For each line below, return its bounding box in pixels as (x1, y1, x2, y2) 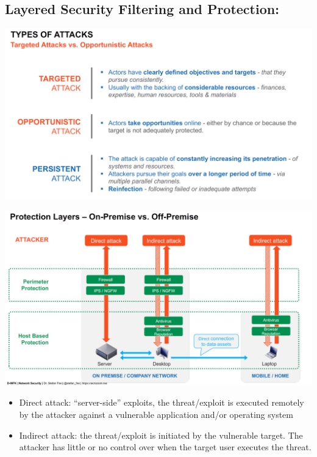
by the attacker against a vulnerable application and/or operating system (19, 408, 293, 421)
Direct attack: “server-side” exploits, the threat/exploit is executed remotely (19, 396, 304, 409)
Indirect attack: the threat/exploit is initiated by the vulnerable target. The (19, 428, 303, 441)
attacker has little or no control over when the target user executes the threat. (19, 441, 312, 453)
